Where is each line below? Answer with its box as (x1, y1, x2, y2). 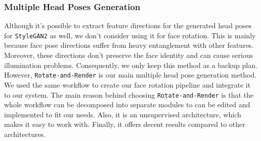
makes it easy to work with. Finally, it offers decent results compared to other (4, 119, 245, 129)
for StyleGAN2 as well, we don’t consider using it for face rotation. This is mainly (4, 30, 256, 40)
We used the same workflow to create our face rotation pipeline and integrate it (4, 79, 251, 90)
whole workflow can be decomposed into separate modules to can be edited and (4, 99, 250, 110)
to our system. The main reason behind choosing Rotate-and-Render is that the (4, 89, 254, 100)
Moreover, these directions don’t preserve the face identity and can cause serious (4, 50, 253, 60)
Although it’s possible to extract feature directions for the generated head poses (4, 20, 252, 31)
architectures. (4, 128, 46, 139)
